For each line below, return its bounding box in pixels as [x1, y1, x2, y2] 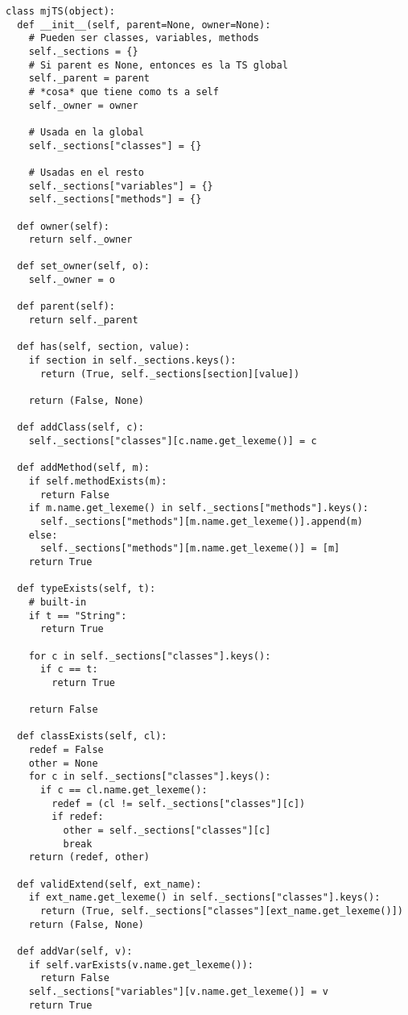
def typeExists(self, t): [17, 583, 156, 595]
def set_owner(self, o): [17, 260, 150, 272]
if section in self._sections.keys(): [28, 355, 237, 367]
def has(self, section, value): [17, 341, 191, 353]
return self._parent [28, 314, 138, 327]
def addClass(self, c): [17, 422, 144, 434]
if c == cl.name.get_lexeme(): [39, 784, 208, 797]
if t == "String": [28, 609, 127, 622]
